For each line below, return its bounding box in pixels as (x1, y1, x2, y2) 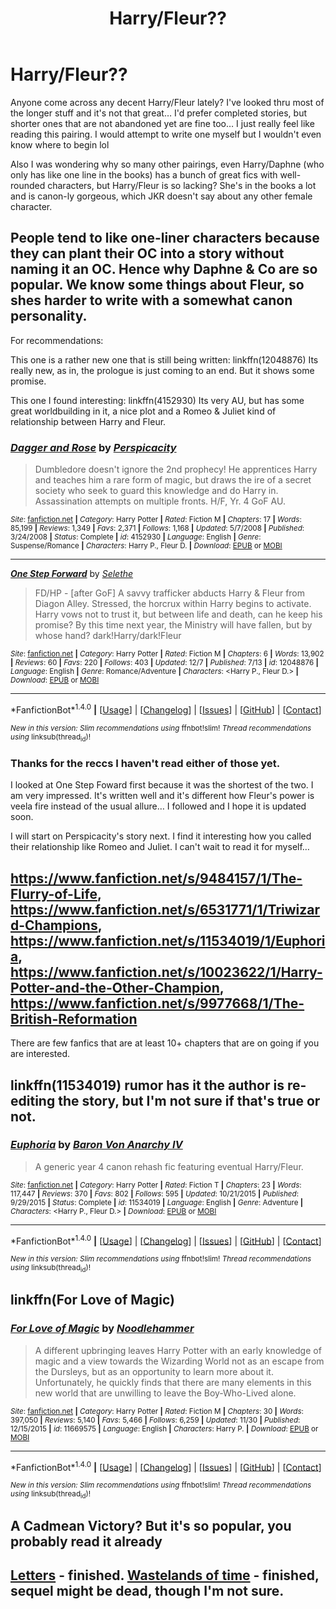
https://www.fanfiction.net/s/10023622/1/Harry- (10, 963, 323, 981)
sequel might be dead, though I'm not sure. (10, 1583, 285, 1600)
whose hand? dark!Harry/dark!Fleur (34, 630, 182, 642)
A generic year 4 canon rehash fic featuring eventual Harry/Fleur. (34, 1160, 304, 1172)
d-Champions (10, 917, 98, 934)
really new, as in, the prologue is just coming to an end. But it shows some (10, 364, 315, 376)
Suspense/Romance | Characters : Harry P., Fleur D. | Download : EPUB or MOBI (10, 541, 283, 551)
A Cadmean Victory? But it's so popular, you (10, 1517, 292, 1534)
